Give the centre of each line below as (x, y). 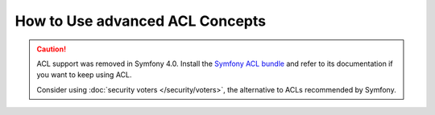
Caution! (52, 49)
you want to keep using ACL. (84, 75)
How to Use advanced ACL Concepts (140, 21)
